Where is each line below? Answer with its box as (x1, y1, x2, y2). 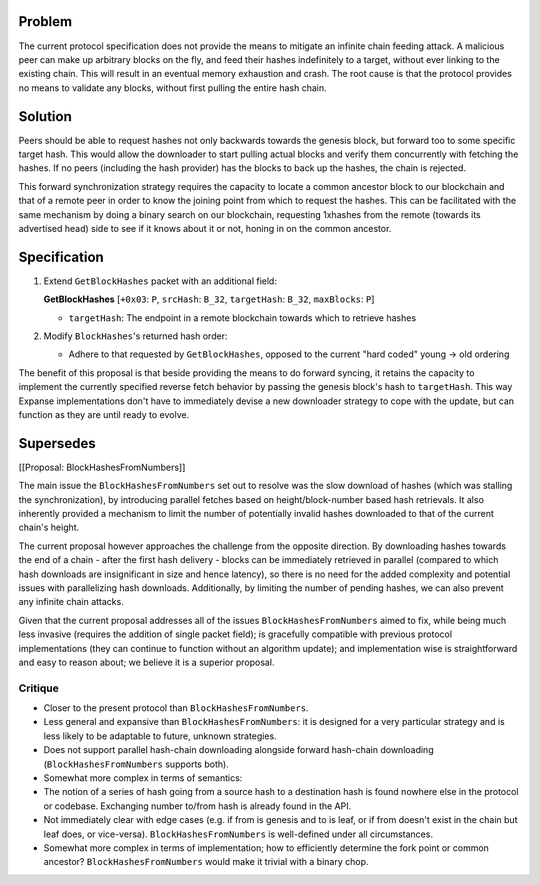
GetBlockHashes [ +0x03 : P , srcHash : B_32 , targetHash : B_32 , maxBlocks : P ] (43, 293, 375, 305)
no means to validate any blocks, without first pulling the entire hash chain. (18, 81, 327, 94)
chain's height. (18, 521, 80, 534)
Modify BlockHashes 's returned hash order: (43, 330, 228, 342)
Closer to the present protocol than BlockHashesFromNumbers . (43, 702, 309, 714)
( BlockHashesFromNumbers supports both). (43, 758, 229, 770)
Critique (18, 681, 59, 695)
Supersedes (18, 435, 96, 452)
